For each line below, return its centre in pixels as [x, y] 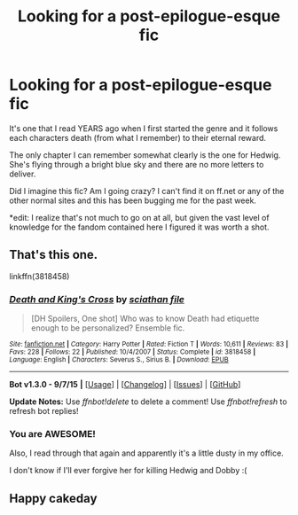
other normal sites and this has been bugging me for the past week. [133, 200]
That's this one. [54, 255]
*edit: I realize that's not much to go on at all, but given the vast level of [139, 217]
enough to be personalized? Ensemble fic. [108, 328]
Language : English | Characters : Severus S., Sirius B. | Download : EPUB [119, 360]
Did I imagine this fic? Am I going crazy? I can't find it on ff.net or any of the [147, 191]
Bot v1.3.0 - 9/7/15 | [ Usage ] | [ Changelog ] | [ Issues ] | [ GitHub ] [125, 385]
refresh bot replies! [44, 411]
